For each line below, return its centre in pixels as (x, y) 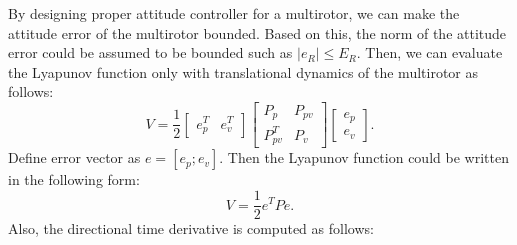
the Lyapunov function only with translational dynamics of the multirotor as (243, 71)
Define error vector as (74, 157)
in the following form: (74, 179)
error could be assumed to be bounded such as (150, 52)
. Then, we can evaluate (429, 52)
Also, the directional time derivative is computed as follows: (191, 228)
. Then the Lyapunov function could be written (364, 157)
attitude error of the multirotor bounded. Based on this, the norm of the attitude (257, 32)
